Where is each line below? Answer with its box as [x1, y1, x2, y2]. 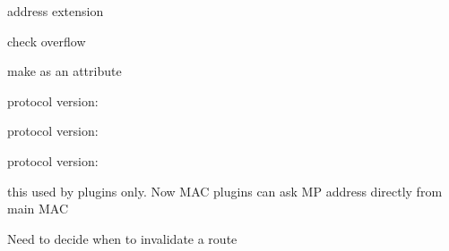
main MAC [7, 199, 69, 218]
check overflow [7, 31, 86, 50]
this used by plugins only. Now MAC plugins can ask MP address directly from [7, 181, 443, 200]
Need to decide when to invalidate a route [7, 229, 237, 247]
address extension [7, 2, 104, 20]
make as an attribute [7, 62, 122, 80]
